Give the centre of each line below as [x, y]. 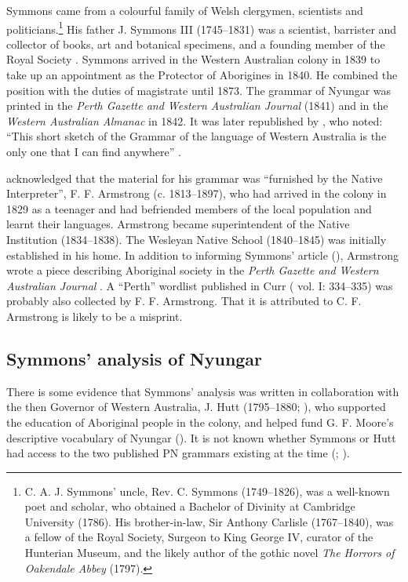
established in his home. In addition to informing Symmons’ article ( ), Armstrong [202, 255]
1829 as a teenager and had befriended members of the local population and [189, 208]
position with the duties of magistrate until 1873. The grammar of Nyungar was [199, 90]
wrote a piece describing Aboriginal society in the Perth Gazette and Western [193, 270]
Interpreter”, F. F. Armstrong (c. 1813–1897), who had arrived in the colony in [197, 193]
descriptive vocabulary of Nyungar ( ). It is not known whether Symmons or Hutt [201, 437]
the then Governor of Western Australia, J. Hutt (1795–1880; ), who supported [196, 407]
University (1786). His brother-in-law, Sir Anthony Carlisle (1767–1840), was [209, 521]
